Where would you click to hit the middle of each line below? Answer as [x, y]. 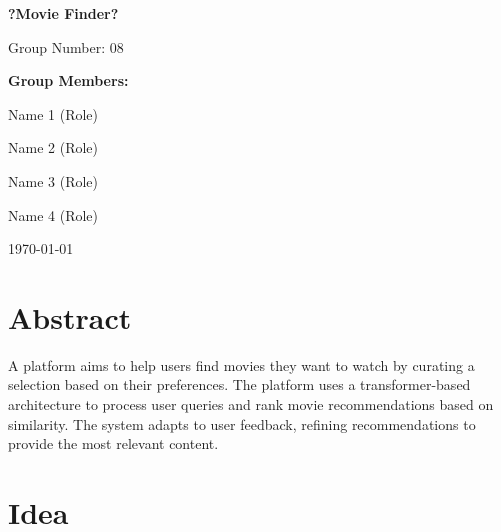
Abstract [70, 316]
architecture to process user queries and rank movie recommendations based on [251, 404]
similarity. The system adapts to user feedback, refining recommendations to [242, 423]
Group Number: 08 [66, 46]
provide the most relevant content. [113, 443]
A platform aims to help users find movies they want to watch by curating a [241, 364]
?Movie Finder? [63, 13]
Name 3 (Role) [53, 180]
